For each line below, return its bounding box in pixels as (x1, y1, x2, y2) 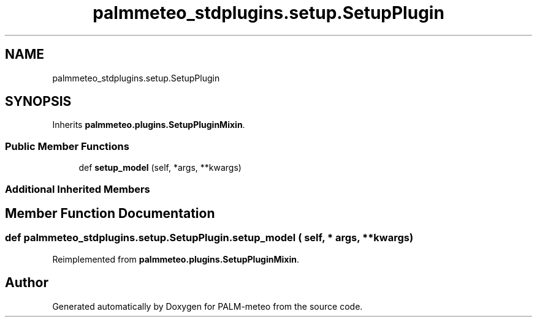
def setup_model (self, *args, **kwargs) (78, 162, 242, 173)
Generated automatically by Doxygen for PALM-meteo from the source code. (52, 301, 363, 312)
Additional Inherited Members (5, 182, 150, 195)
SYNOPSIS (5, 94, 72, 110)
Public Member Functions (5, 140, 129, 152)
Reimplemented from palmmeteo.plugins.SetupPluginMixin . (52, 253, 299, 264)
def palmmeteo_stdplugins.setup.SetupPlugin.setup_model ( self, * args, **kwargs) (5, 231, 414, 244)
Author (5, 275, 48, 291)
